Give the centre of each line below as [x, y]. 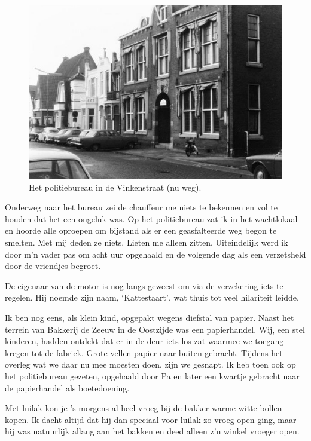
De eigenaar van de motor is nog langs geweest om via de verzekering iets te [144, 285]
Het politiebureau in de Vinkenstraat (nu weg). [115, 187]
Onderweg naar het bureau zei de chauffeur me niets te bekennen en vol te [141, 207]
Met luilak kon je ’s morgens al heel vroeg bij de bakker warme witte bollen [144, 408]
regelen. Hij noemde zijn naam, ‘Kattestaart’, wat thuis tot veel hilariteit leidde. [152, 297]
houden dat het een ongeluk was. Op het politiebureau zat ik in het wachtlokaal [151, 218]
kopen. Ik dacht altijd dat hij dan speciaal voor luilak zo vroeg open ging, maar [151, 419]
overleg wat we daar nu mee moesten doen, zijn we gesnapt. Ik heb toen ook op [150, 364]
